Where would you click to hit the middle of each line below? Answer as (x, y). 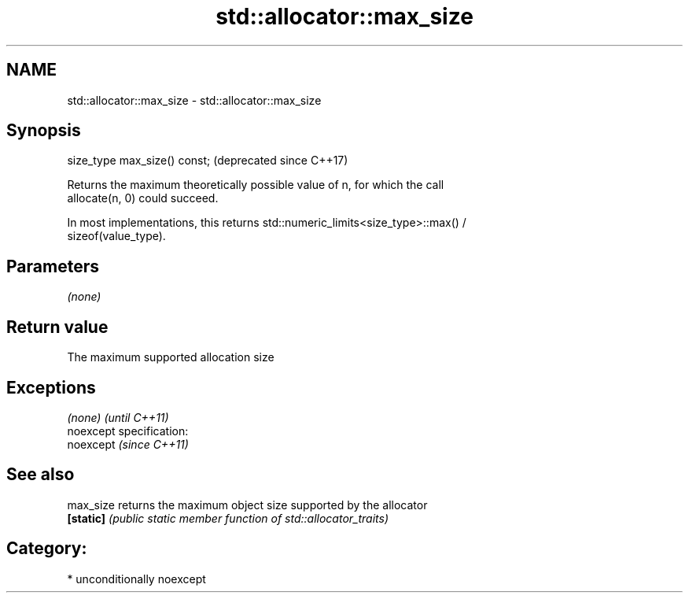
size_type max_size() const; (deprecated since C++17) (208, 161)
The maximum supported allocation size (171, 357)
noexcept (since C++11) (128, 444)
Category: (47, 549)
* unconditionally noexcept (136, 579)
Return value (57, 327)
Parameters (53, 266)
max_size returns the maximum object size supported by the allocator (247, 505)
